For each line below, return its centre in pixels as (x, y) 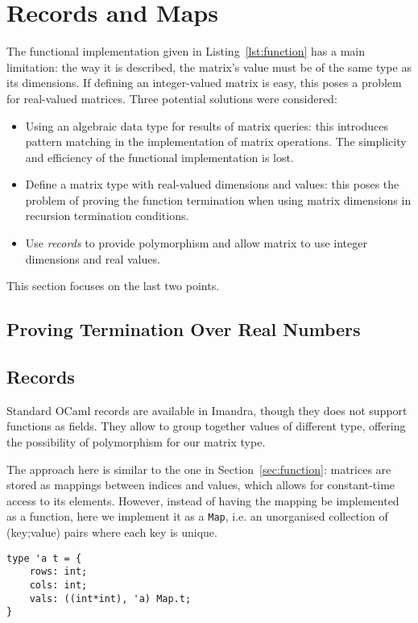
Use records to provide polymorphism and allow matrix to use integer (196, 243)
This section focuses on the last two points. (113, 286)
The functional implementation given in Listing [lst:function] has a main (186, 51)
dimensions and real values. (93, 258)
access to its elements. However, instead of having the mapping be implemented (203, 500)
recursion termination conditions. (107, 216)
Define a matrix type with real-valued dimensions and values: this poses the (212, 184)
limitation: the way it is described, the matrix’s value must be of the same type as (209, 66)
